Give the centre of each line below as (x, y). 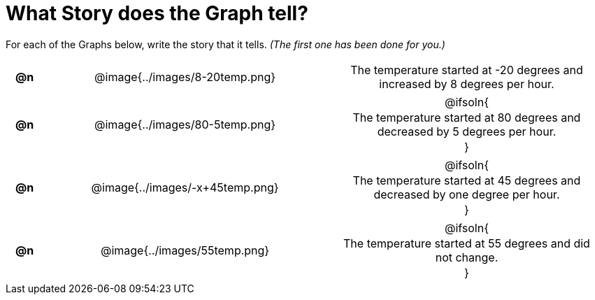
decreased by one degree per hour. (467, 194)
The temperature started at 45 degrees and (467, 180)
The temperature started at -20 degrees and (467, 70)
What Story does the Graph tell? (157, 13)
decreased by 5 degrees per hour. (467, 131)
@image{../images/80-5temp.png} (185, 124)
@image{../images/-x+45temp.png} (185, 187)
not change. (467, 257)
